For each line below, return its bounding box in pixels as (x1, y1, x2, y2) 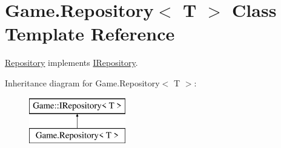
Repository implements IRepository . (5, 56, 138, 69)
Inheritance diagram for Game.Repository (5, 76, 160, 89)
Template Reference (5, 21, 175, 46)
